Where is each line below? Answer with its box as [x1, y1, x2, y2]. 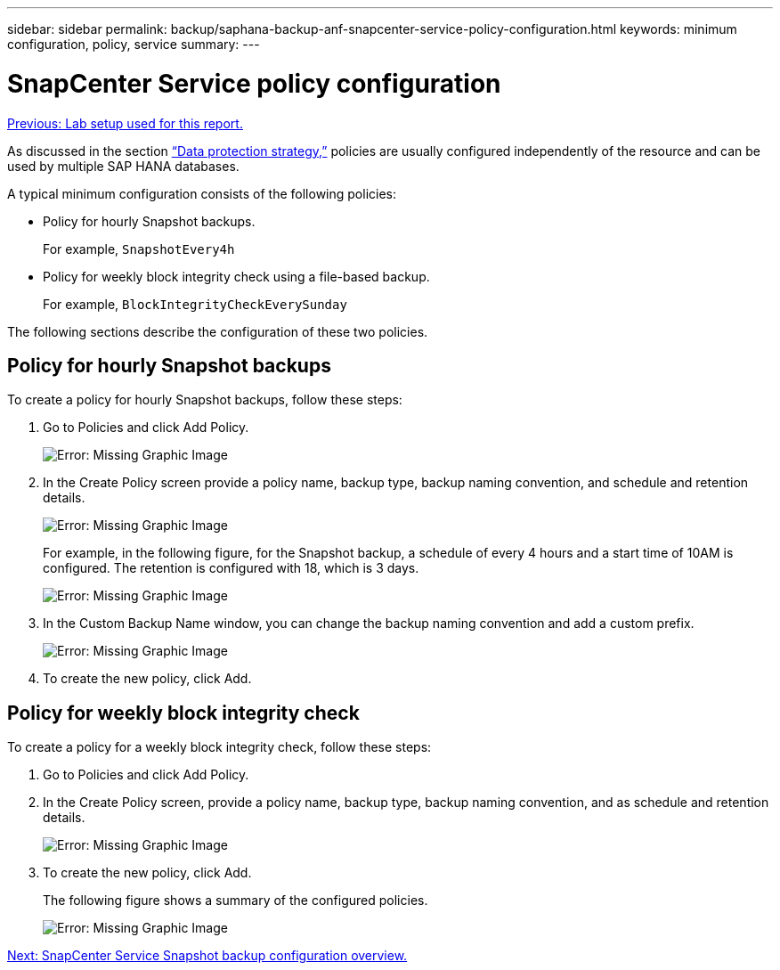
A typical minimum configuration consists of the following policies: [7, 185, 397, 201]
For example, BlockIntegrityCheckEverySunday [43, 296, 347, 312]
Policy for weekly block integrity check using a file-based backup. [43, 268, 430, 284]
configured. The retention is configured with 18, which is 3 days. [43, 560, 419, 576]
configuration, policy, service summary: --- [7, 37, 260, 52]
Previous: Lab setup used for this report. [7, 115, 243, 131]
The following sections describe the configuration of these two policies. [7, 323, 428, 339]
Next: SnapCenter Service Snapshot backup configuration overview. [7, 948, 408, 964]
